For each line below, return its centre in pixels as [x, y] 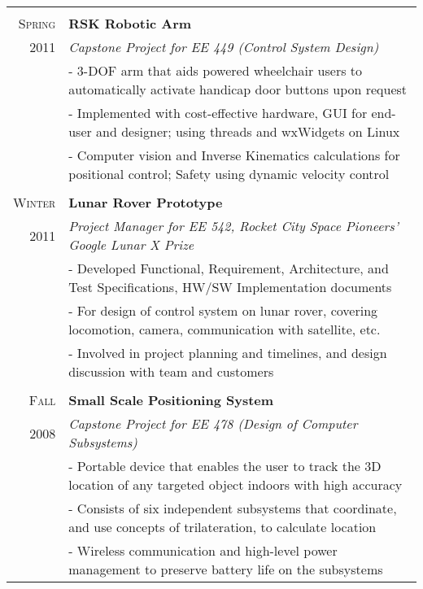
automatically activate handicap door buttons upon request [238, 89]
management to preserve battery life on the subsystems [226, 569]
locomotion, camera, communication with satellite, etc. [225, 329]
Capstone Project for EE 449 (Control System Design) [224, 47]
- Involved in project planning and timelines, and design [228, 353]
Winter [35, 202]
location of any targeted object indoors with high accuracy [235, 484]
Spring [37, 23]
